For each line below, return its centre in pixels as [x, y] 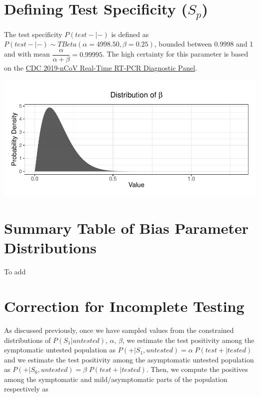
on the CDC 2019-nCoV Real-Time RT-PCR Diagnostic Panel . [101, 68]
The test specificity [33, 34]
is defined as [130, 34]
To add [15, 272]
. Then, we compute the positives [197, 369]
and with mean [27, 54]
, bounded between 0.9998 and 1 [204, 44]
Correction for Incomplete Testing [124, 306]
